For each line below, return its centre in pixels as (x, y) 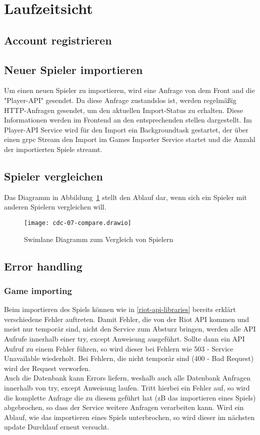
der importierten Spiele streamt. (53, 149)
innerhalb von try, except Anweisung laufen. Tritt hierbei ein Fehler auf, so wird (127, 387)
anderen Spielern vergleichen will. (55, 207)
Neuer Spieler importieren (73, 69)
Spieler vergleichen (53, 176)
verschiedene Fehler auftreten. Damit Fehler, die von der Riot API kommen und (127, 319)
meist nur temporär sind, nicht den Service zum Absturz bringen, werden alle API (130, 329)
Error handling (43, 266)
